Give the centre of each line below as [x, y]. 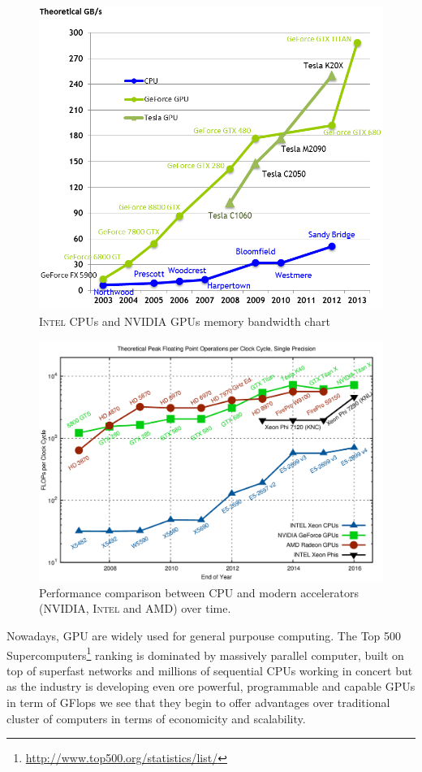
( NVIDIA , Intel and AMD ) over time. [135, 608]
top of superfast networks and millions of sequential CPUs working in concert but [210, 670]
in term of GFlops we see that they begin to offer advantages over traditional [198, 702]
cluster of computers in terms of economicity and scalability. [156, 718]
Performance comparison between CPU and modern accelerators [199, 592]
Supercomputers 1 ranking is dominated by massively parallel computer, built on [205, 653]
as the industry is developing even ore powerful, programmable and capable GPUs [211, 686]
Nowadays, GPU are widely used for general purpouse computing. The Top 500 [204, 635]
